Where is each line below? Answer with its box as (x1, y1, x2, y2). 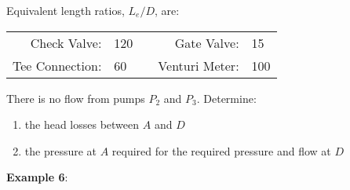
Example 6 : (6, 169, 68, 185)
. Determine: (196, 90, 257, 106)
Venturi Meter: (158, 56, 239, 75)
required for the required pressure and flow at (111, 142, 331, 159)
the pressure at (24, 142, 97, 159)
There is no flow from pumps (6, 90, 145, 106)
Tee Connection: (13, 56, 102, 75)
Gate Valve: (174, 33, 239, 52)
